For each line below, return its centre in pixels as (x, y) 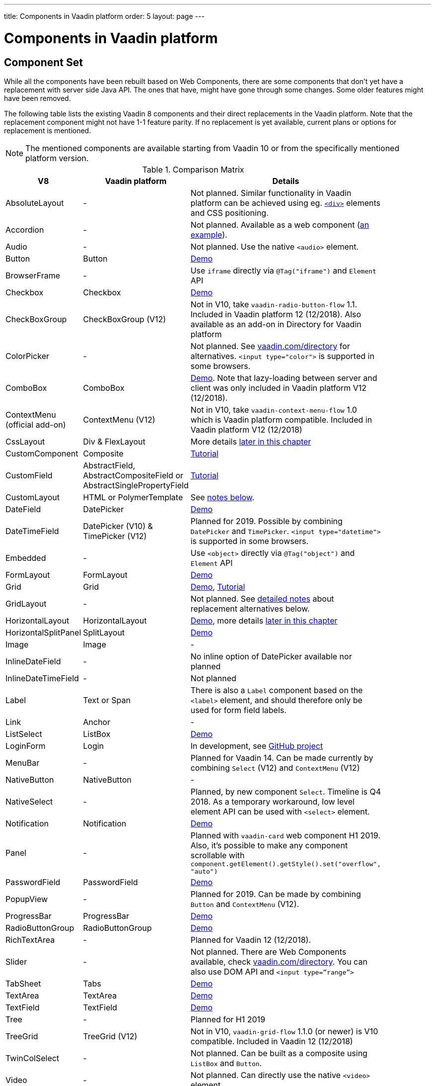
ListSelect (24, 734)
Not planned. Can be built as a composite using (279, 1053)
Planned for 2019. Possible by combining (266, 521)
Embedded (26, 558)
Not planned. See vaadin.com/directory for (270, 346)
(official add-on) (36, 424)
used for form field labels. (238, 710)
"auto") (204, 871)
